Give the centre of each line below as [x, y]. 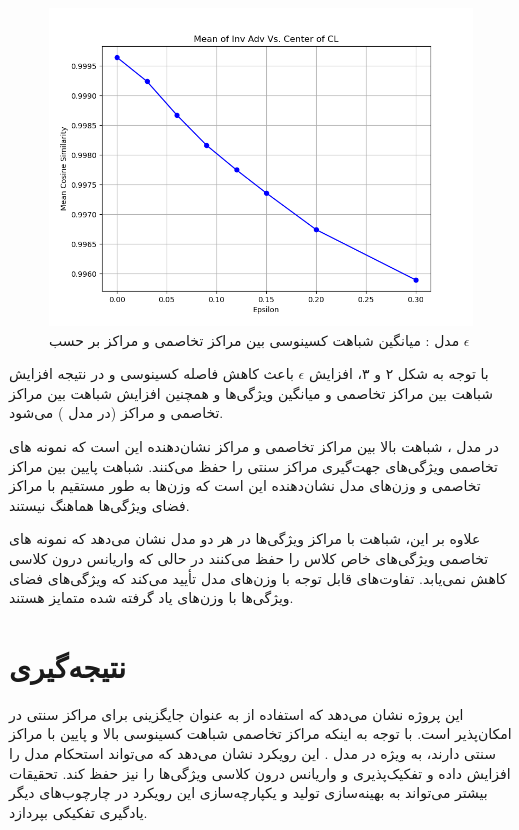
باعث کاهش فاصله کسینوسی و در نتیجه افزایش [151, 373]
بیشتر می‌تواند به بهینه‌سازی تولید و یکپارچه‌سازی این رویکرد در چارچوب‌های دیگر [248, 792]
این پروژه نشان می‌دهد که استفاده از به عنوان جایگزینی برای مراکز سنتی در [236, 713]
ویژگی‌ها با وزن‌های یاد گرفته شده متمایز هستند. [151, 597]
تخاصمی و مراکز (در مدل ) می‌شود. [116, 412]
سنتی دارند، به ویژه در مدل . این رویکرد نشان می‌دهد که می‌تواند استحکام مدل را [252, 753]
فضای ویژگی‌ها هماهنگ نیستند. [99, 504]
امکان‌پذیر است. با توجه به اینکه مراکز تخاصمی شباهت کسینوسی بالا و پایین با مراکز [260, 733]
